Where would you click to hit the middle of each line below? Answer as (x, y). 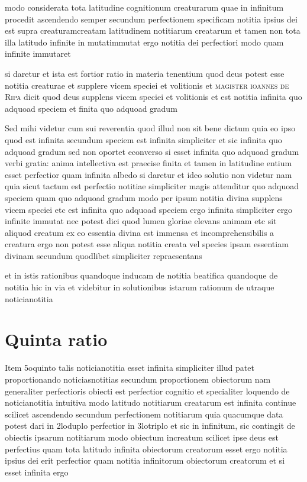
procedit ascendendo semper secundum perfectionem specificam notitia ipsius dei (151, 19)
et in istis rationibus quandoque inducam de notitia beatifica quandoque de (141, 275)
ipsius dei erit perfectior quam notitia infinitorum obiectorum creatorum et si (145, 460)
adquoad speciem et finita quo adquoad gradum (91, 108)
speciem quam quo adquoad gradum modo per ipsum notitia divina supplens (144, 197)
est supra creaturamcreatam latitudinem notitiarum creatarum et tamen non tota (153, 30)
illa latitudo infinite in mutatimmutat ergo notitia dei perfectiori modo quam (144, 42)
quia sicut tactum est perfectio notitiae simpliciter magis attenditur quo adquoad (152, 186)
